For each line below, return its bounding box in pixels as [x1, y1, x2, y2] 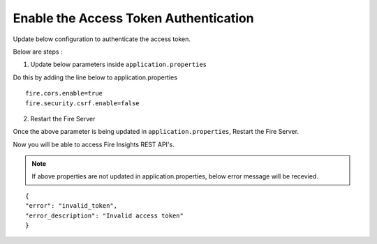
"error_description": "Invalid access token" [25, 211, 184, 220]
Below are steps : [13, 47, 63, 56]
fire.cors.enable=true [25, 89, 103, 98]
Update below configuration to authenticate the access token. [13, 35, 191, 43]
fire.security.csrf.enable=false [25, 99, 140, 107]
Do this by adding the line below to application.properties [13, 73, 178, 82]
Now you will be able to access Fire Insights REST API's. [13, 140, 175, 148]
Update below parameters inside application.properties [30, 60, 207, 69]
